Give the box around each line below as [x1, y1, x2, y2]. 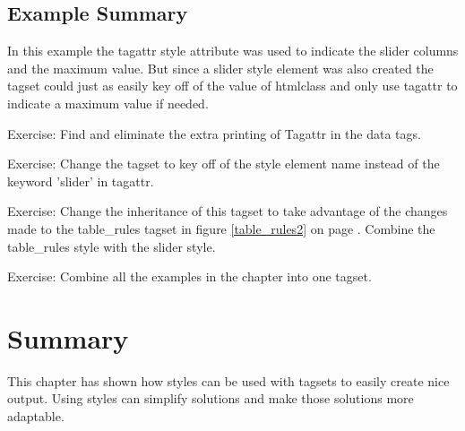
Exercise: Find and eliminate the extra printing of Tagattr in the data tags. [7, 124, 421, 142]
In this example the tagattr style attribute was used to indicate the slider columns [7, 41, 459, 60]
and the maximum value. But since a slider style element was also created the [7, 58, 434, 77]
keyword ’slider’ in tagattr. [7, 171, 154, 190]
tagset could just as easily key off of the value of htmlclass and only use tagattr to [7, 76, 458, 95]
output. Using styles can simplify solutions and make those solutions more [7, 389, 414, 408]
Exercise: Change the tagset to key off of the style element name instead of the [7, 154, 440, 173]
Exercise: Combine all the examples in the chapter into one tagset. [7, 267, 372, 286]
